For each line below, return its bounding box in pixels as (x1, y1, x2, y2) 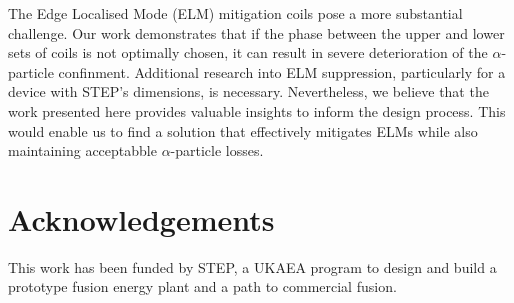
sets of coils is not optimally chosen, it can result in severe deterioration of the (8, 42, 488, 63)
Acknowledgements (8, 198, 275, 239)
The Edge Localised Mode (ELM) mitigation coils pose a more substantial (8, 3, 463, 23)
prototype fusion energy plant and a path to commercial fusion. (8, 276, 397, 297)
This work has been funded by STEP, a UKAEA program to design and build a (8, 256, 497, 277)
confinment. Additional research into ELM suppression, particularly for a (58, 61, 506, 82)
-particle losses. (170, 140, 264, 161)
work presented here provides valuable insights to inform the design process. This (8, 100, 506, 121)
